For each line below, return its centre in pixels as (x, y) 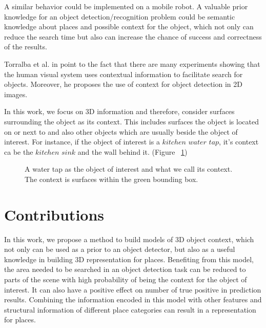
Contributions (54, 214)
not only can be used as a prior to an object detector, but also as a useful (120, 249)
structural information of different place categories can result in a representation (130, 309)
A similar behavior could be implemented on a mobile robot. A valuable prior (126, 6)
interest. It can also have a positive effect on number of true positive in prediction (133, 289)
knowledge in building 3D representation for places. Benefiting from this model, (129, 259)
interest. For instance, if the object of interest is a (82, 142)
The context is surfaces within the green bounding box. (111, 179)
